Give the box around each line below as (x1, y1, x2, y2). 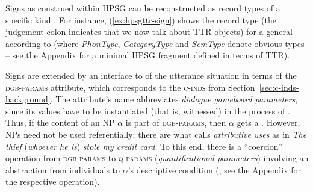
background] (5, 93, 51, 105)
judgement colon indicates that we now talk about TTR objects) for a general (5, 25, 293, 38)
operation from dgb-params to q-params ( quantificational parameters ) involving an (5, 152, 309, 164)
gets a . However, (237, 116, 300, 129)
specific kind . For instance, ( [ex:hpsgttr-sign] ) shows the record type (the (5, 13, 277, 26)
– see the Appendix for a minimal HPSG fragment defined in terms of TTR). (5, 49, 290, 61)
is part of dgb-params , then (125, 116, 226, 129)
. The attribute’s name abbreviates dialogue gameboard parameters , (50, 93, 298, 105)
